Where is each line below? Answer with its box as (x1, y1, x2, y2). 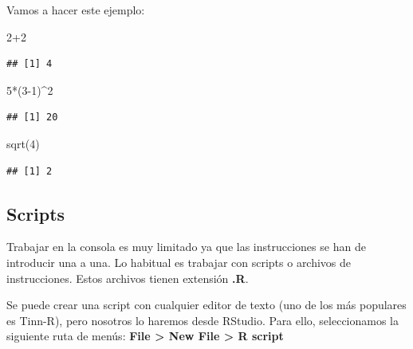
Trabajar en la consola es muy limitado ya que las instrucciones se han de (6, 238, 366, 255)
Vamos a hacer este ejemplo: (6, 2, 145, 18)
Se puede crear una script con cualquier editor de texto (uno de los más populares (6, 296, 407, 313)
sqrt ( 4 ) (6, 135, 40, 151)
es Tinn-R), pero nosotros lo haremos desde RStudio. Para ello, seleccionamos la (6, 312, 399, 328)
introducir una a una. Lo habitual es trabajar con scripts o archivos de (6, 253, 352, 270)
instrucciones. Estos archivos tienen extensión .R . (6, 269, 249, 286)
